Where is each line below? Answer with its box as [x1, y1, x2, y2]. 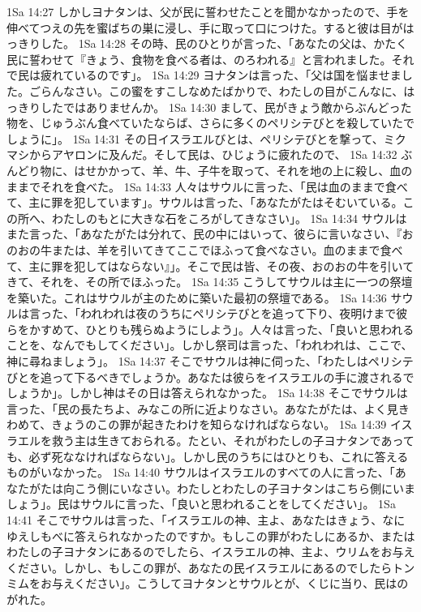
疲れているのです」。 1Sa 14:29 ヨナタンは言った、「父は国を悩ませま [40, 66, 402, 83]
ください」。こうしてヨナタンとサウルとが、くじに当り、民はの [74, 575, 409, 592]
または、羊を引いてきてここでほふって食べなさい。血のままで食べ [51, 241, 403, 258]
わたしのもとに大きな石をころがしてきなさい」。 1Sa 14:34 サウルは [51, 209, 407, 226]
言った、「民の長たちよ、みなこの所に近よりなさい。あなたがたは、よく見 [6, 400, 398, 417]
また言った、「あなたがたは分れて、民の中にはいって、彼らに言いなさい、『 [6, 225, 402, 242]
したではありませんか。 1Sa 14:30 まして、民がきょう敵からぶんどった [40, 98, 412, 115]
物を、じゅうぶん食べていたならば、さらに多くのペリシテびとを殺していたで [6, 114, 415, 131]
